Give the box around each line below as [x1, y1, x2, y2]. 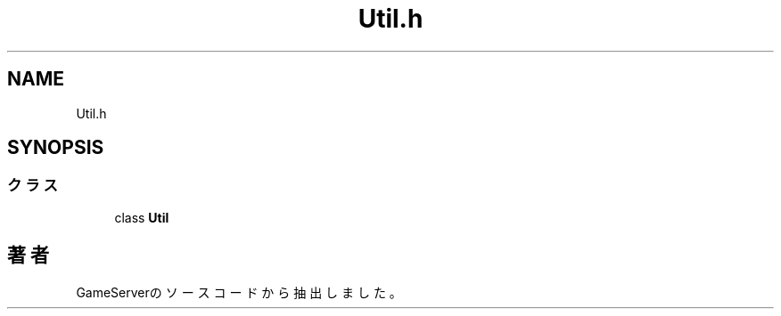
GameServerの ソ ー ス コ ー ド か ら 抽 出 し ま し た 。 [76, 284, 402, 300]
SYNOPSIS [7, 136, 104, 159]
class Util [114, 209, 169, 225]
